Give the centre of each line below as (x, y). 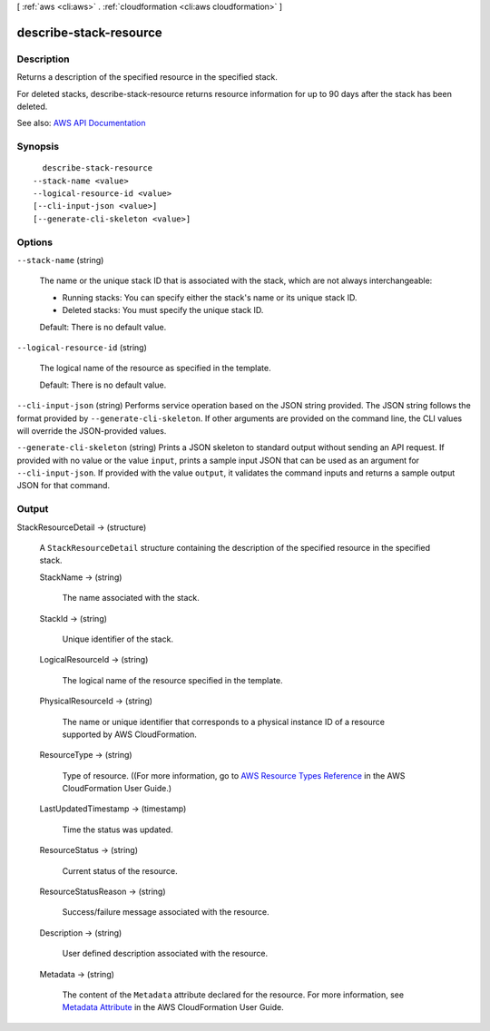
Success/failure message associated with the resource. (166, 912)
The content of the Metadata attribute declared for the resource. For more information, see (233, 995)
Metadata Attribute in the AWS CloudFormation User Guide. (173, 1007)
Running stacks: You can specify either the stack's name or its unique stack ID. (210, 297)
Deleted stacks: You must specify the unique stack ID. (163, 310)
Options (35, 242)
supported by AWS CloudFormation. (129, 734)
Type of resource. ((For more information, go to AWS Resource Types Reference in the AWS (234, 775)
